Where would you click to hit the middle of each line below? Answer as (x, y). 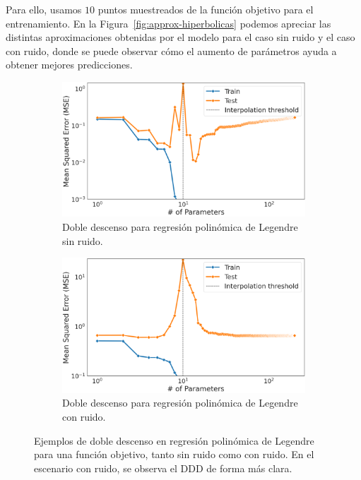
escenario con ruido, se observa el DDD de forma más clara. (163, 468)
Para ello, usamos (44, 9)
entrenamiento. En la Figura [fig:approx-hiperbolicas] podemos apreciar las (168, 23)
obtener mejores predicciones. (69, 65)
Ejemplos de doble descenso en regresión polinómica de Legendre (174, 440)
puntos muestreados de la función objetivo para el (206, 9)
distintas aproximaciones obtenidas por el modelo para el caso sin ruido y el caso (180, 37)
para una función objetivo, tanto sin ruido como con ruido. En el (174, 454)
